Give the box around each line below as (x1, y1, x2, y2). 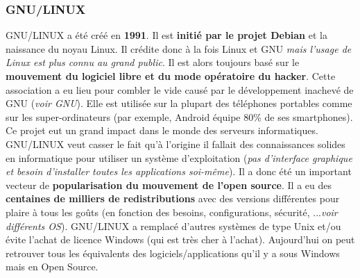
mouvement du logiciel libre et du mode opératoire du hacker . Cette (6, 69, 336, 83)
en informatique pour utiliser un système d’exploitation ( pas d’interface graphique (6, 150, 352, 165)
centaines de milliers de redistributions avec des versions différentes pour (6, 191, 340, 206)
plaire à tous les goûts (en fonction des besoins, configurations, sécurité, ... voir (6, 204, 338, 219)
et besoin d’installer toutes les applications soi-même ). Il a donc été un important (6, 164, 352, 179)
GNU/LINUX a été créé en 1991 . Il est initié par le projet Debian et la (6, 28, 327, 42)
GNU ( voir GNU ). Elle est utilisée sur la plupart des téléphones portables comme (6, 96, 352, 111)
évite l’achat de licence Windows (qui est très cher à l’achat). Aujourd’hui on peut (6, 232, 355, 247)
